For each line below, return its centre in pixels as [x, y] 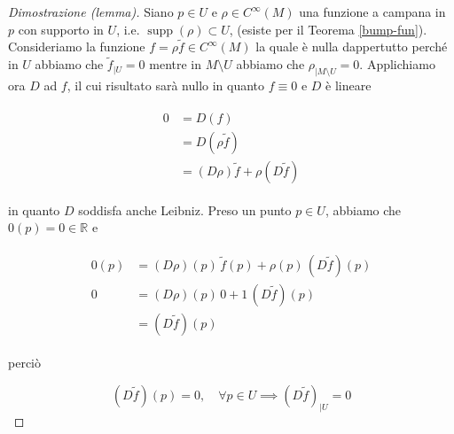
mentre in [176, 64]
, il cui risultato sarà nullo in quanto [166, 85]
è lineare [348, 85]
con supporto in [61, 29]
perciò [24, 363]
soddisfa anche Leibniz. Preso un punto [185, 209]
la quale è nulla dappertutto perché [352, 46]
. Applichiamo [397, 64]
